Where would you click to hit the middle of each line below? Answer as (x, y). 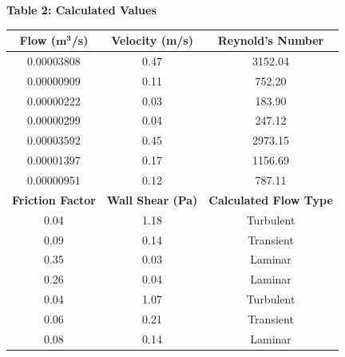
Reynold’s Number (271, 40)
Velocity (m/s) (152, 40)
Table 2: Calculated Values (81, 10)
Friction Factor (54, 199)
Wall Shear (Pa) (152, 199)
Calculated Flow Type (271, 199)
